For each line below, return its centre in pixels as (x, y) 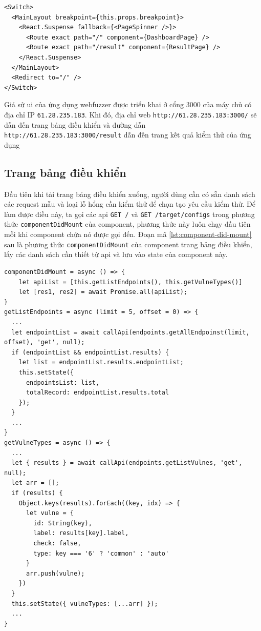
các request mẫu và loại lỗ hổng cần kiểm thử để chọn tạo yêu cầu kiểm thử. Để (130, 204)
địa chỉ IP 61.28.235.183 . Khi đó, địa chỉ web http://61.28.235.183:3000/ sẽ (130, 114)
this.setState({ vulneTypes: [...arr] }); (85, 604)
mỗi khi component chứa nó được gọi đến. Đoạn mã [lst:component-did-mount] (128, 234)
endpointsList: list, (63, 382)
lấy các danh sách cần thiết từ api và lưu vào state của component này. (116, 254)
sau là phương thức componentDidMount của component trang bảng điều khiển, (128, 244)
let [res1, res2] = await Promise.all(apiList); (103, 292)
